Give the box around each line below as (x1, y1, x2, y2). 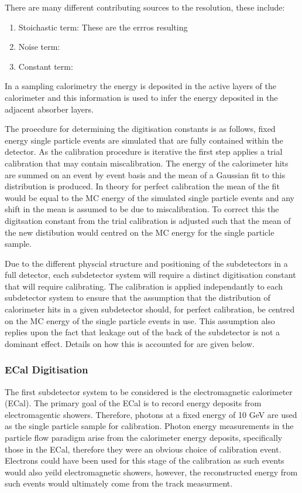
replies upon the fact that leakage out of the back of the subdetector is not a (5, 326, 280, 338)
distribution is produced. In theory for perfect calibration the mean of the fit (5, 180, 280, 192)
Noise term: (18, 40, 60, 53)
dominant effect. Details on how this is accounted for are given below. (5, 337, 255, 349)
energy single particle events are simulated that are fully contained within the (5, 134, 283, 146)
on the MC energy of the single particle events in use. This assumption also (5, 314, 275, 327)
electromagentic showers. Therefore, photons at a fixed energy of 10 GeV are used (5, 408, 297, 420)
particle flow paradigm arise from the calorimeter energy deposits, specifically (5, 431, 283, 444)
